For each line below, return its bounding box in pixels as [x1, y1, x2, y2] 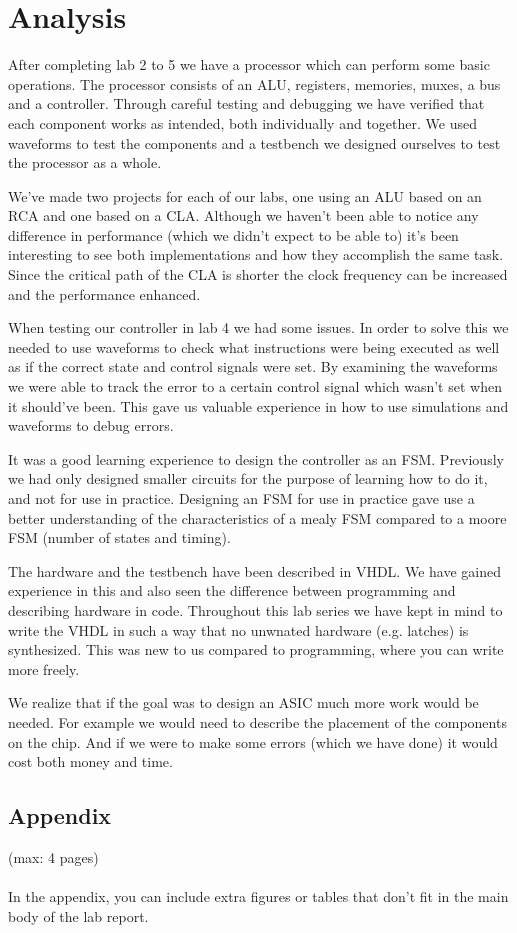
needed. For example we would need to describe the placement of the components [8, 711, 507, 732]
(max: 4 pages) [8, 846, 99, 867]
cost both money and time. [8, 751, 173, 772]
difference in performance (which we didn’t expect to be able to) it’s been [8, 224, 459, 245]
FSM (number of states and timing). [8, 527, 231, 548]
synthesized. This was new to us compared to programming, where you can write [8, 639, 504, 660]
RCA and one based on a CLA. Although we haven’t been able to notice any [8, 205, 479, 226]
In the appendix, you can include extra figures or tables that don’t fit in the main [8, 886, 509, 907]
